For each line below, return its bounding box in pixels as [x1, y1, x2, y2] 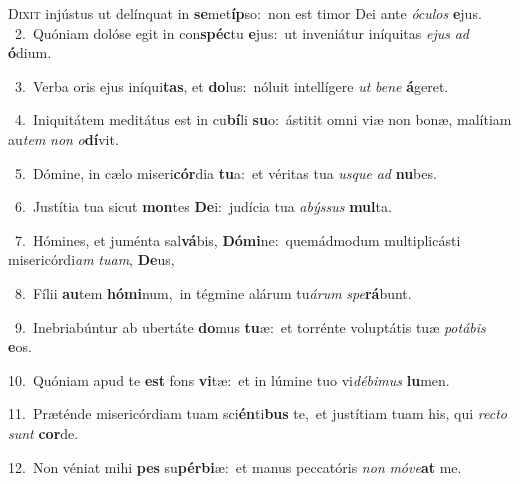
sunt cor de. [8, 422, 79, 443]
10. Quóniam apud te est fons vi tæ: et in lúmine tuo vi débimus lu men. [8, 369, 450, 390]
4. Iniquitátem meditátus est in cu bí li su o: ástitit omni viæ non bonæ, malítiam [14, 109, 512, 130]
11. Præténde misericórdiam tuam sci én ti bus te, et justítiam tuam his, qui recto [8, 403, 507, 424]
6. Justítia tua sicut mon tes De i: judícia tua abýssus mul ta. [14, 196, 392, 217]
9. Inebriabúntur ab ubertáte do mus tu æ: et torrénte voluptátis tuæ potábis [14, 316, 486, 337]
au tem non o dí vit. [8, 128, 119, 149]
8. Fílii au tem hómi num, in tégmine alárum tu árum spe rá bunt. [14, 282, 412, 303]
